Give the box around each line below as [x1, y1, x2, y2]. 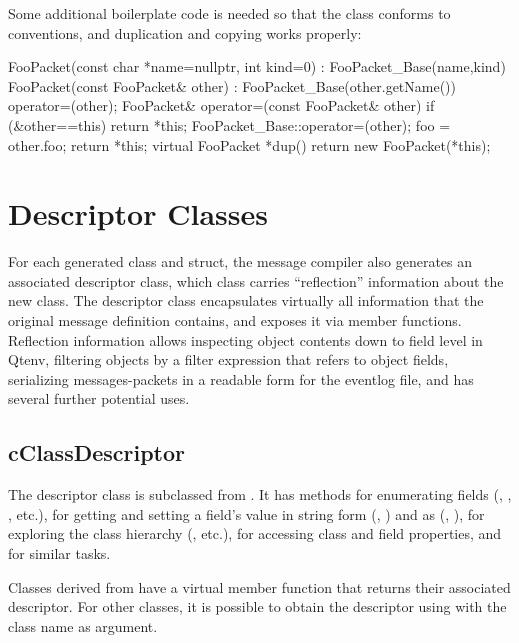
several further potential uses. [8, 388, 190, 409]
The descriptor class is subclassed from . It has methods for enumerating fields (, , [8, 484, 512, 505]
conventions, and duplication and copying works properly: [8, 22, 362, 43]
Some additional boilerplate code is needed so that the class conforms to [8, 3, 451, 23]
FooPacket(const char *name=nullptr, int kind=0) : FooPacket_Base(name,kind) [8, 56, 506, 77]
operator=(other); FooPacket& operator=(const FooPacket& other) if [8, 95, 435, 116]
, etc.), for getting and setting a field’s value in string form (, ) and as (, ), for [8, 503, 485, 524]
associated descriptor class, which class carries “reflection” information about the [8, 270, 504, 291]
